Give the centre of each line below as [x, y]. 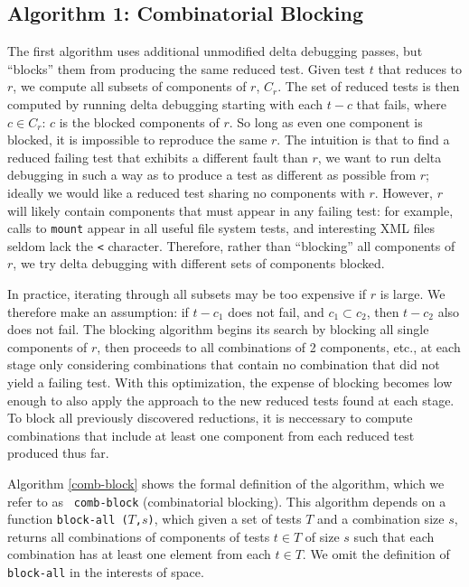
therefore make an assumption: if [98, 311]
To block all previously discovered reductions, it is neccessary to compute [210, 418]
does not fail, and [276, 311]
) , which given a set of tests [225, 519]
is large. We [413, 294]
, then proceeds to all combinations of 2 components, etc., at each [279, 346]
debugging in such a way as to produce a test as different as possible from [212, 175]
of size [322, 536]
